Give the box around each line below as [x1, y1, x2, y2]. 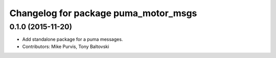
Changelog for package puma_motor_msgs [9, 8, 197, 19]
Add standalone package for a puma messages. [22, 36, 123, 42]
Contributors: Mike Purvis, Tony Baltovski [22, 43, 109, 49]
